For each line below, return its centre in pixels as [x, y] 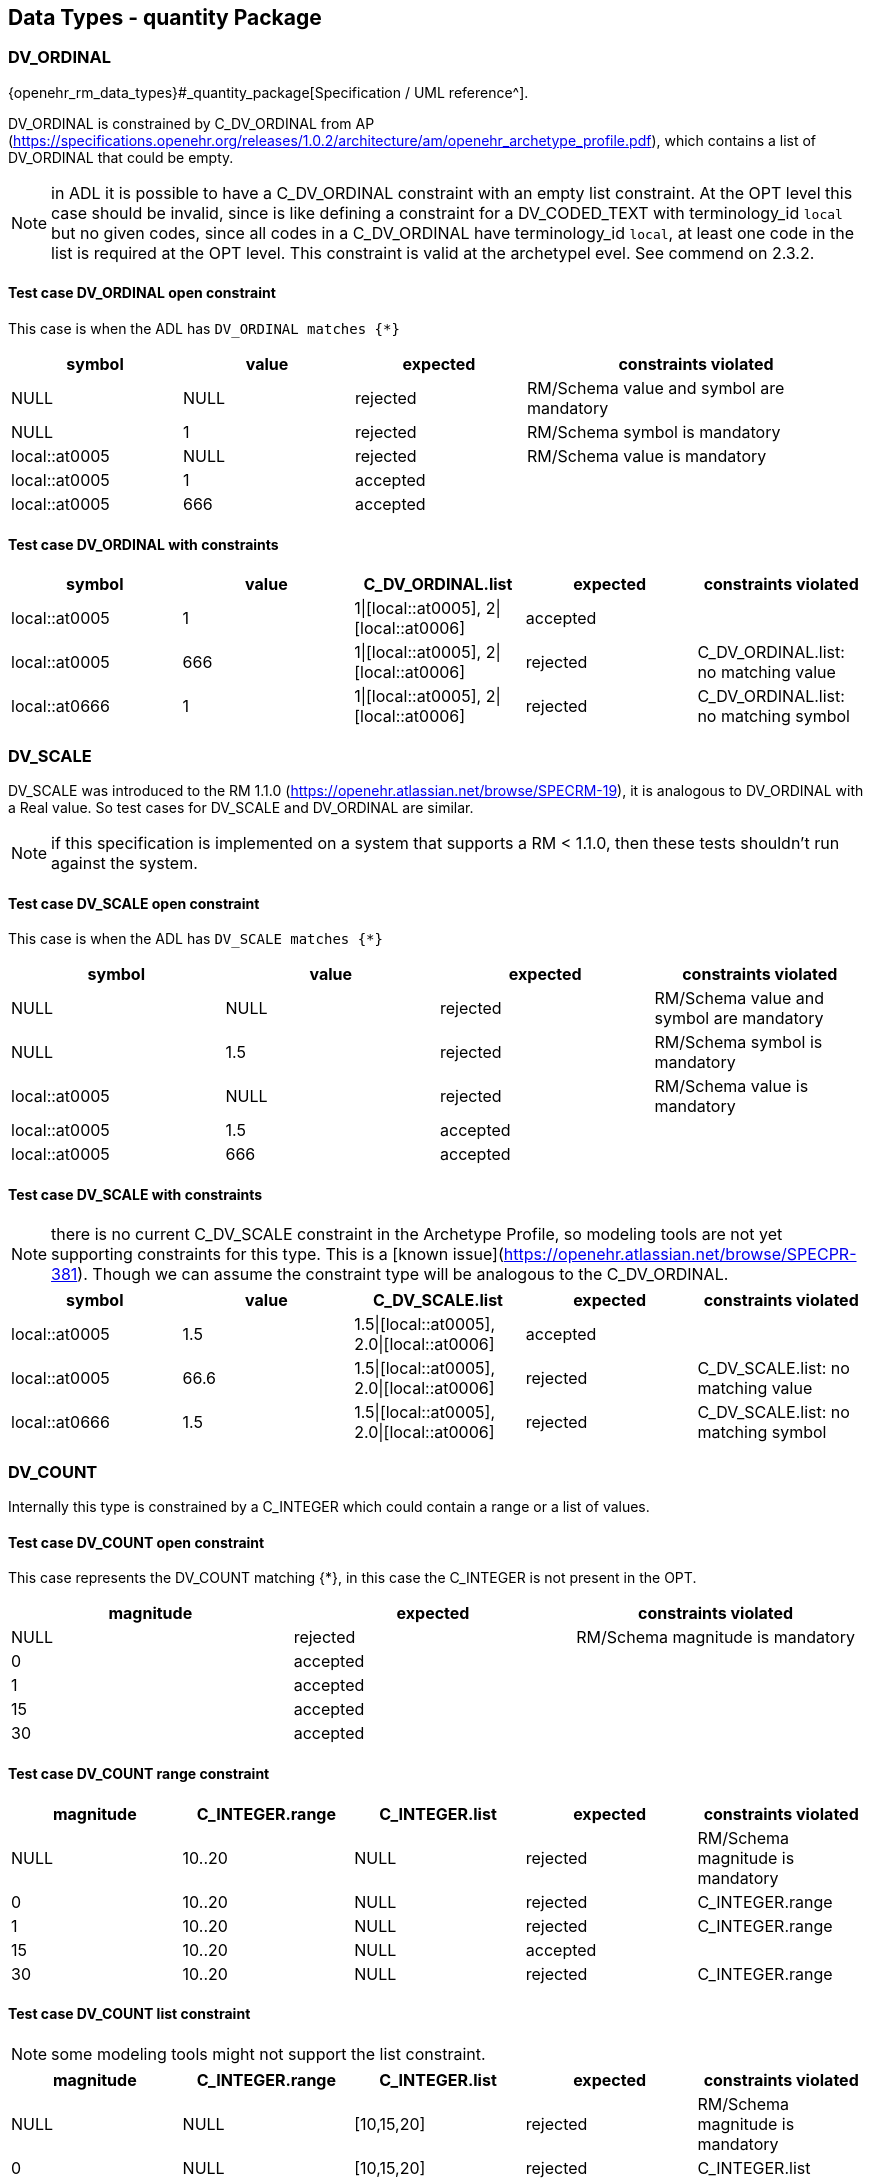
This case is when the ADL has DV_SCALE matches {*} [195, 939]
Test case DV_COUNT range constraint [139, 1773]
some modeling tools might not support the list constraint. [268, 2053]
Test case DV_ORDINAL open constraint [142, 293]
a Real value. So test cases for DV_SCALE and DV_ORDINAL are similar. [241, 807]
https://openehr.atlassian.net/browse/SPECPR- [680, 1254]
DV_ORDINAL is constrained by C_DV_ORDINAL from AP [191, 123]
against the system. [124, 862]
